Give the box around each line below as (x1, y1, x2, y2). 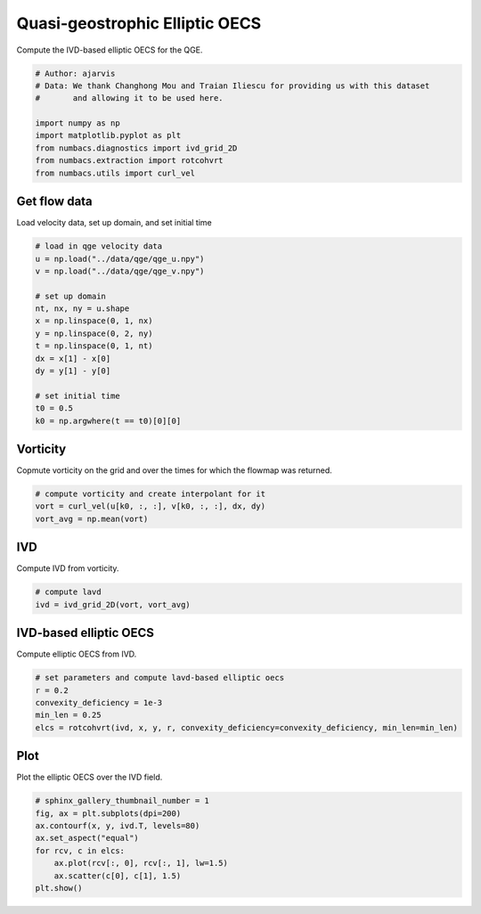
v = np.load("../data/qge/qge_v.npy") (35, 265, 205, 276)
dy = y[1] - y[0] (35, 366, 111, 376)
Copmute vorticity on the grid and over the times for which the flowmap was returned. (16, 465, 333, 476)
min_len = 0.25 (35, 710, 102, 721)
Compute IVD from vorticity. (16, 563, 119, 574)
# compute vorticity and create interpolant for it (35, 489, 266, 499)
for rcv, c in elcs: (35, 845, 125, 855)
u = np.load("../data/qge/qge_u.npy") (35, 254, 205, 264)
